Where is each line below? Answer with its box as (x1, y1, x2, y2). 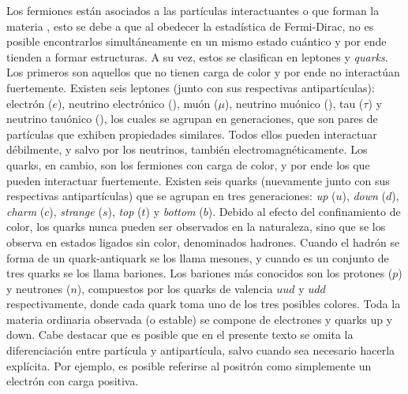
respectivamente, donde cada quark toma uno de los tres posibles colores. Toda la (6, 295, 401, 312)
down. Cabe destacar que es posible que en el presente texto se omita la (6, 326, 354, 343)
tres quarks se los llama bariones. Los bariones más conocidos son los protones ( (6, 265, 393, 281)
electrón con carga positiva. (6, 373, 139, 389)
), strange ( (49, 203, 103, 219)
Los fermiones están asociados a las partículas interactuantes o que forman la (6, 2, 380, 18)
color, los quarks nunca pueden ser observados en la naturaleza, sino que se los (6, 218, 386, 235)
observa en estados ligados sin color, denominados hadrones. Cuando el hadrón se (6, 233, 400, 250)
